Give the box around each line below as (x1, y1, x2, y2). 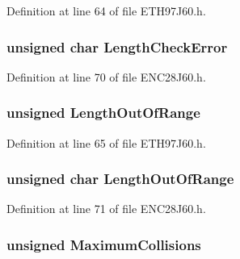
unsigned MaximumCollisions (6, 234, 201, 254)
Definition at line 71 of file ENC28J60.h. (6, 200, 206, 217)
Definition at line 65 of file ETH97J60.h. (6, 134, 206, 151)
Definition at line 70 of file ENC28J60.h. (6, 68, 206, 85)
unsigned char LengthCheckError (6, 36, 228, 56)
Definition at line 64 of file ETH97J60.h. (6, 2, 206, 19)
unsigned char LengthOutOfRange (6, 169, 234, 189)
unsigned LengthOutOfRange (6, 102, 200, 123)
